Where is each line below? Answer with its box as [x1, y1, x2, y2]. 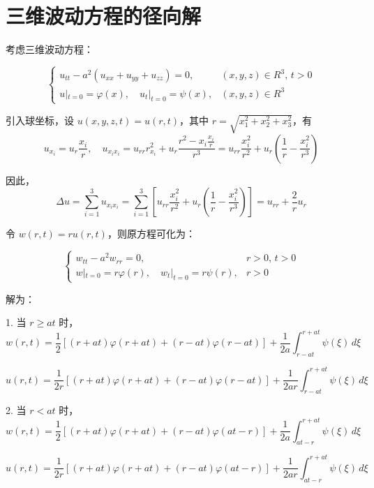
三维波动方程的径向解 [6, 1, 202, 30]
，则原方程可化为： [107, 226, 195, 241]
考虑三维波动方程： [6, 42, 93, 57]
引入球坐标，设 [6, 112, 74, 127]
